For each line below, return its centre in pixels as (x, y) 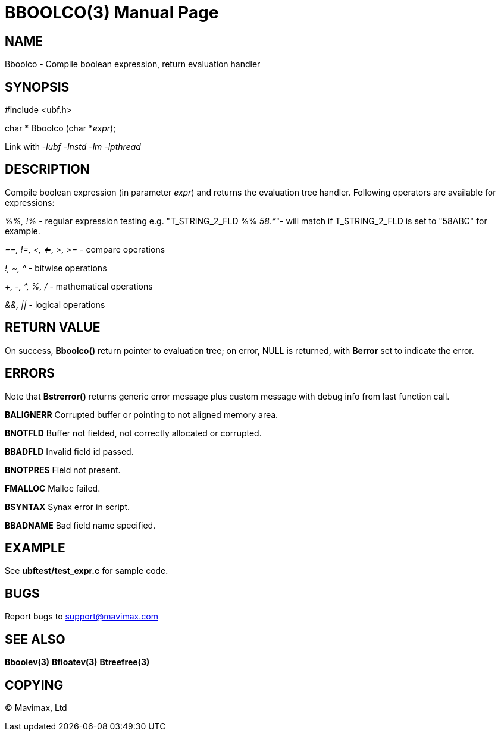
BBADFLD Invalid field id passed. (69, 451)
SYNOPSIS (37, 87)
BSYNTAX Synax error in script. (67, 507)
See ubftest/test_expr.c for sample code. (87, 571)
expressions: (30, 202)
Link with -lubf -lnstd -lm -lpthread (73, 147)
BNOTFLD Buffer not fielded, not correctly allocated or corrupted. (133, 433)
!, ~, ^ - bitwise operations (56, 268)
